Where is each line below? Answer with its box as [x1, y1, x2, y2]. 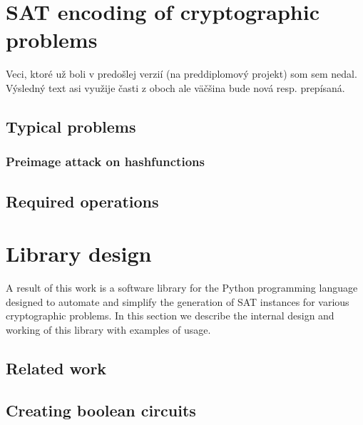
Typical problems [6, 115, 136, 137]
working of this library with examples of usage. [6, 322, 211, 337]
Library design [6, 239, 152, 268]
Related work [6, 357, 107, 379]
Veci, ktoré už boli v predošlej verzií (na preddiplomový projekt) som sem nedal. [6, 66, 357, 81]
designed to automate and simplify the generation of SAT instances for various [6, 294, 349, 309]
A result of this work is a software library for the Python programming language [6, 280, 358, 295]
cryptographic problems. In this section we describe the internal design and [6, 308, 334, 323]
